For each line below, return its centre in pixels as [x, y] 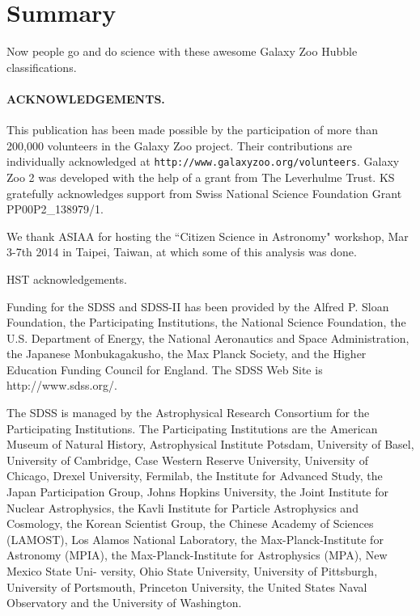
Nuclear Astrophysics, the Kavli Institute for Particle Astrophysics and [182, 507]
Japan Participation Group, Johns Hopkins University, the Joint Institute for [197, 492]
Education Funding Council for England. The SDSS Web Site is [165, 369]
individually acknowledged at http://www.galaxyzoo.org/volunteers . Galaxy [203, 161]
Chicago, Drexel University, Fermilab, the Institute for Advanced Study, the [195, 476]
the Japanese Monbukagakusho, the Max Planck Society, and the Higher [187, 354]
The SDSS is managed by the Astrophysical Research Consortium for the [188, 413]
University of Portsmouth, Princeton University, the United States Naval [187, 586]
